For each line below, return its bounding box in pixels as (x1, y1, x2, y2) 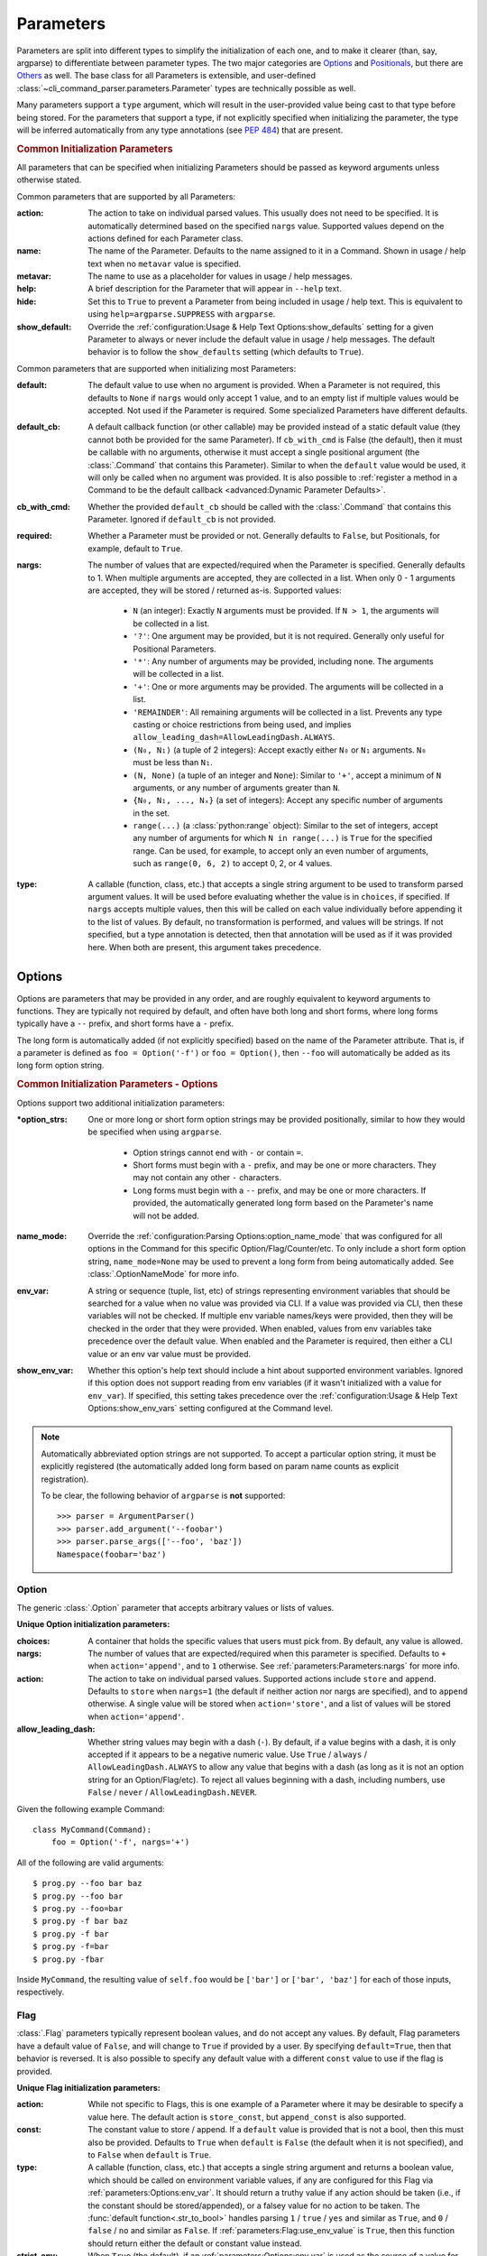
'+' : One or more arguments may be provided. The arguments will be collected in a (133, 681, 444, 692)
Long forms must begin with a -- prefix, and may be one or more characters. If (133, 1185, 427, 1196)
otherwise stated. (16, 174, 82, 185)
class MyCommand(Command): (32, 1825, 152, 1835)
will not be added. (133, 1210, 200, 1221)
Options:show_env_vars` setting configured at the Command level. (87, 1403, 334, 1414)
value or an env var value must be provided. (87, 1348, 252, 1359)
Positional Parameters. (133, 643, 216, 654)
